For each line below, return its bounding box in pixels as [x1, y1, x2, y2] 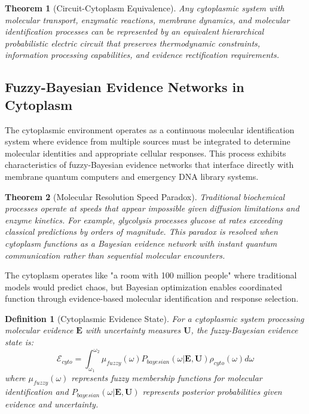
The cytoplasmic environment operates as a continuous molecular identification [5, 123, 295, 136]
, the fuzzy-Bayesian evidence [191, 324, 298, 336]
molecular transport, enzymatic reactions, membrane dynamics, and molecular [5, 13, 290, 26]
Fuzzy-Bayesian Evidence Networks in [5, 78, 244, 96]
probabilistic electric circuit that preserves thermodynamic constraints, [5, 36, 261, 49]
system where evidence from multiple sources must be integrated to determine [5, 135, 290, 148]
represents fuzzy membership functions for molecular [71, 372, 262, 384]
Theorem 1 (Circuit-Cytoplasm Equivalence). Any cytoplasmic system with [5, 2, 284, 14]
